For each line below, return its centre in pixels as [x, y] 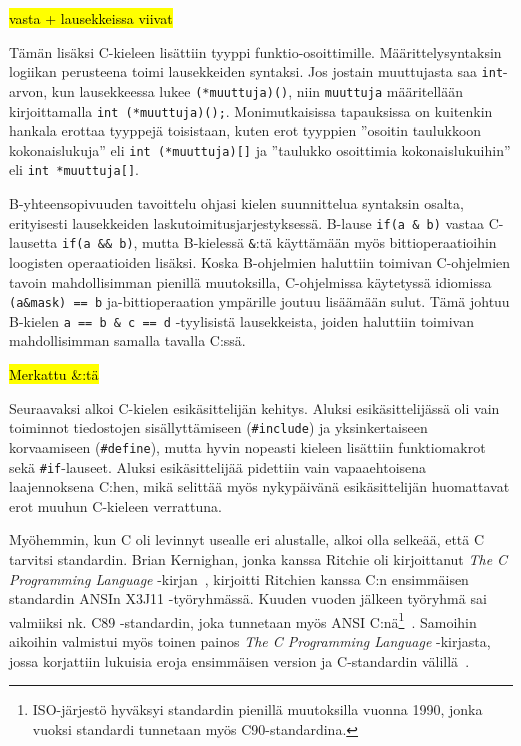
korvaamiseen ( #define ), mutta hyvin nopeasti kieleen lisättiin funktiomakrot [247, 446]
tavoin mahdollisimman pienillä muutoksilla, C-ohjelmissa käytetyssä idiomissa [250, 281]
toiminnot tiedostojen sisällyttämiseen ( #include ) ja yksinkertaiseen [218, 427]
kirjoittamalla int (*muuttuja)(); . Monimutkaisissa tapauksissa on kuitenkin [251, 110]
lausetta [33, 242]
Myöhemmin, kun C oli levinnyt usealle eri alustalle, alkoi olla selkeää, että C [247, 539]
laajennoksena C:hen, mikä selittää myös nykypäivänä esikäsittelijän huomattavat [259, 486]
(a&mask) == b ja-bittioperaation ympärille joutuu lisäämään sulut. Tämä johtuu [259, 301]
